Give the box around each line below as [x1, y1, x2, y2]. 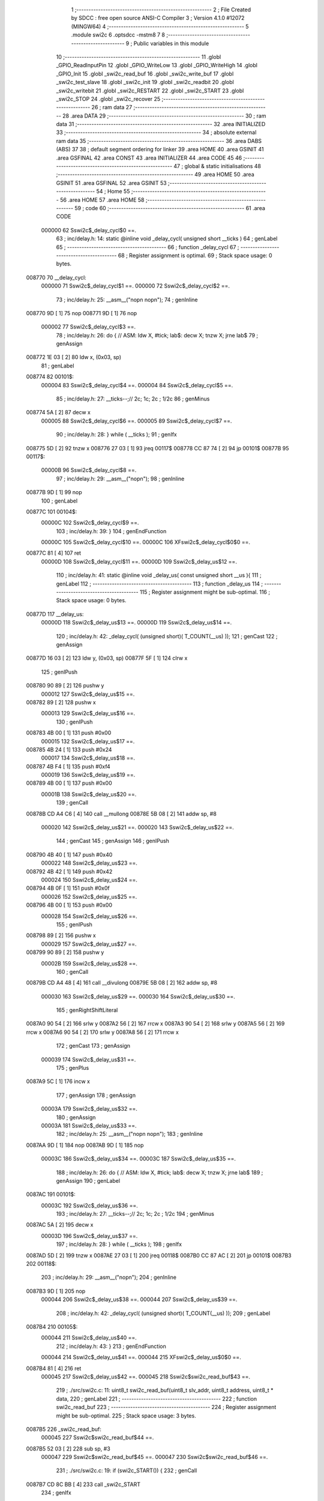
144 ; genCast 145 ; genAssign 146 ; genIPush [56, 838, 169, 845]
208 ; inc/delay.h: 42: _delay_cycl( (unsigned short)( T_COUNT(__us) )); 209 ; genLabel [56, 1309, 271, 1317]
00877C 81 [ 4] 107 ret [26, 549, 81, 557]
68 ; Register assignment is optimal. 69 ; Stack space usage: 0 [118, 252, 272, 259]
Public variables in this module [133, 40, 209, 47]
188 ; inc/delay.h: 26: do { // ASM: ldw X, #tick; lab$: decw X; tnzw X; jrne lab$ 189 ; [56, 1168, 263, 1176]
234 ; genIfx [41, 1489, 71, 1496]
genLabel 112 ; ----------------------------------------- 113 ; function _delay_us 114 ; [56, 580, 263, 587]
